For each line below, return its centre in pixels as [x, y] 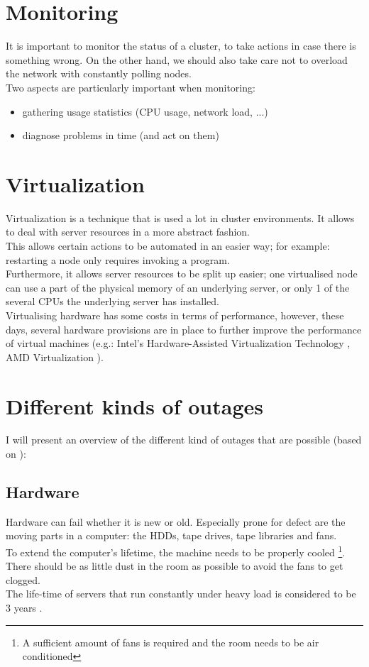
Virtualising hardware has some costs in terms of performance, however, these [175, 315]
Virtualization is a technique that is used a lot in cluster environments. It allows [180, 217]
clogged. [23, 579]
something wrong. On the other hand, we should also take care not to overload [177, 59]
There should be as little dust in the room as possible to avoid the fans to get [175, 566]
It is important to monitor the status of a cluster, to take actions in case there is [181, 46]
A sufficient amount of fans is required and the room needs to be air [171, 642]
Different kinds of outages [134, 406]
